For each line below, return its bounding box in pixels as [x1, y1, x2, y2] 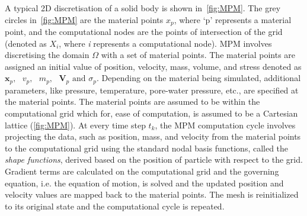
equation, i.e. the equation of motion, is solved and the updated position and [5, 176, 284, 189]
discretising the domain [5, 49, 89, 61]
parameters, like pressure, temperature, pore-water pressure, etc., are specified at [5, 83, 299, 96]
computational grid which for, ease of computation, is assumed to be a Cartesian [5, 107, 298, 120]
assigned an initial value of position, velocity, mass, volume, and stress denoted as [5, 60, 302, 72]
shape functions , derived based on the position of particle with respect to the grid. [5, 153, 303, 166]
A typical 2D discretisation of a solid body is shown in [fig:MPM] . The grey [5, 2, 281, 14]
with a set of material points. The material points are [101, 49, 296, 61]
